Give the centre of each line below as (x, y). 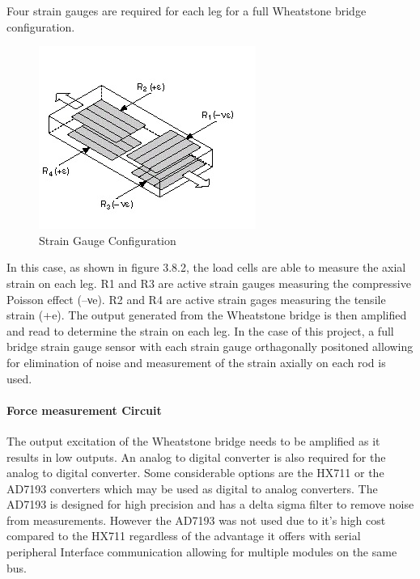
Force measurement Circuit (84, 410)
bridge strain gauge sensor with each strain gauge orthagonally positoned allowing (210, 347)
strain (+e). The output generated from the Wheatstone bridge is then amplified (207, 315)
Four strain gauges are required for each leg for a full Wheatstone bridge (187, 11)
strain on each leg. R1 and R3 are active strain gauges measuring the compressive (209, 283)
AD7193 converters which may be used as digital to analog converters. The (192, 488)
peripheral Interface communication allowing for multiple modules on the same (202, 552)
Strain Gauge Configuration (108, 240)
